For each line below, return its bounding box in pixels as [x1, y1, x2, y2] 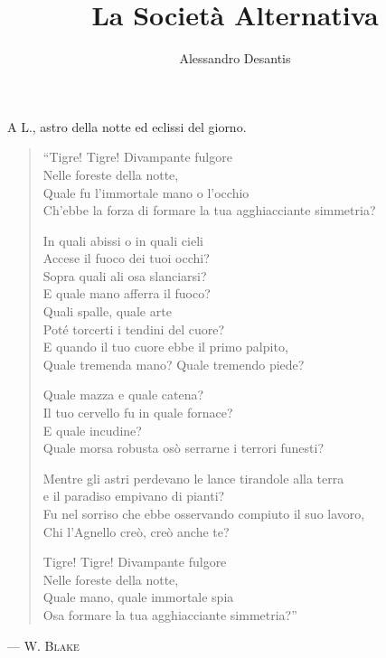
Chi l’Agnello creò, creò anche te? [42, 522, 230, 540]
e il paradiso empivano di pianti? [42, 486, 225, 505]
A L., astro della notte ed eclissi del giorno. [7, 117, 247, 136]
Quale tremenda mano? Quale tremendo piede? [42, 354, 305, 373]
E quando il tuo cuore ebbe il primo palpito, [42, 337, 288, 356]
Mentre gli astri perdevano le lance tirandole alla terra [42, 468, 344, 487]
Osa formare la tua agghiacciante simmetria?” [42, 605, 297, 624]
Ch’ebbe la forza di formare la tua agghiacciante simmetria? [42, 201, 376, 220]
